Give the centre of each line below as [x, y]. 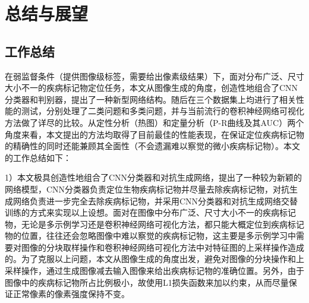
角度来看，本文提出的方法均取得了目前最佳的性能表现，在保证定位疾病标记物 [154, 134]
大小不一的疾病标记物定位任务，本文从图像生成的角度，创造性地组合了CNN [152, 88]
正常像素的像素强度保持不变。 [71, 294]
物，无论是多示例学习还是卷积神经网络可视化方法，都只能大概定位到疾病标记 [154, 224]
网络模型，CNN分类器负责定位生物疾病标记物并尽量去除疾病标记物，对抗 [147, 189]
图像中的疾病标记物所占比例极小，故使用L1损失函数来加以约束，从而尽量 [147, 282]
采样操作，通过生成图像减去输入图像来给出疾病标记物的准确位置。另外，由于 [154, 271]
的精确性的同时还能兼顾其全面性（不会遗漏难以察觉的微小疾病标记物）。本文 [152, 146]
